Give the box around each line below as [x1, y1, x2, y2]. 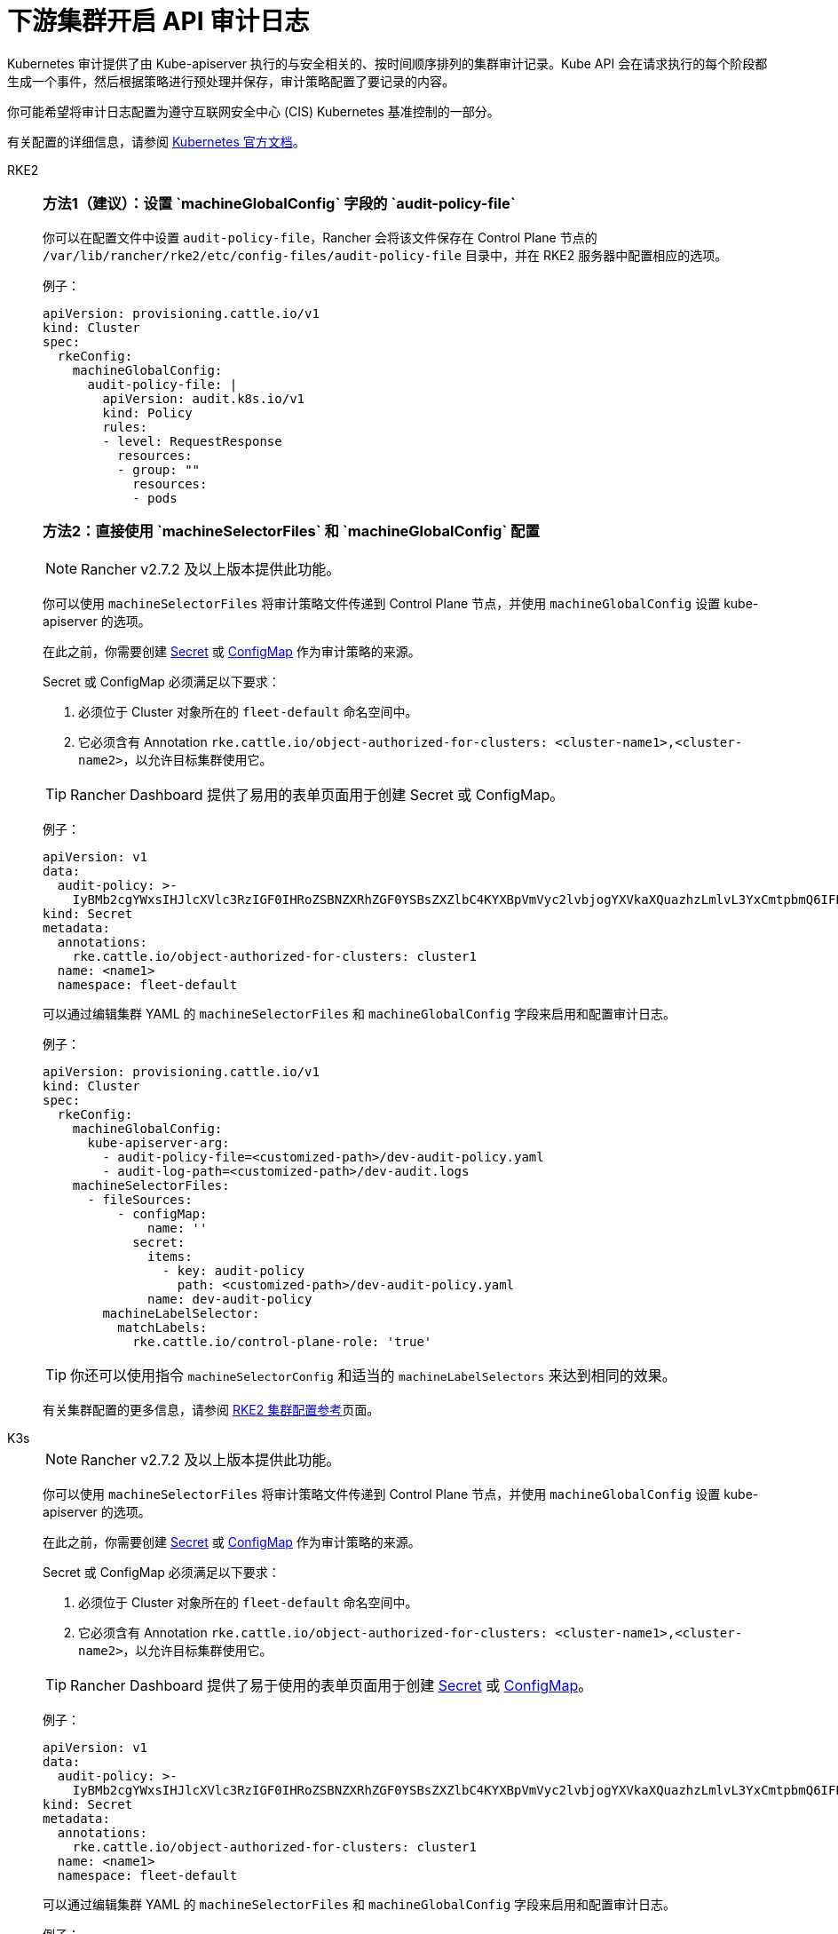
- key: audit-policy [162, 1264, 305, 1279]
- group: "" [117, 462, 201, 477]
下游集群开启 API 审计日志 [7, 6, 310, 36]
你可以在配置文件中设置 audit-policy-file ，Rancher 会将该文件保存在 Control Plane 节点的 [43, 229, 597, 245]
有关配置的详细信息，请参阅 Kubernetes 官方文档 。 [7, 133, 305, 149]
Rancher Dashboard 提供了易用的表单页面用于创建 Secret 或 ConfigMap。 [70, 786, 565, 805]
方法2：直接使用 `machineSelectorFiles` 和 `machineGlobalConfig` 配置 [43, 521, 540, 540]
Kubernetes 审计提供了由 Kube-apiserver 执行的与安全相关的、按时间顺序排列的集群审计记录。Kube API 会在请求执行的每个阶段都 [7, 55, 768, 71]
